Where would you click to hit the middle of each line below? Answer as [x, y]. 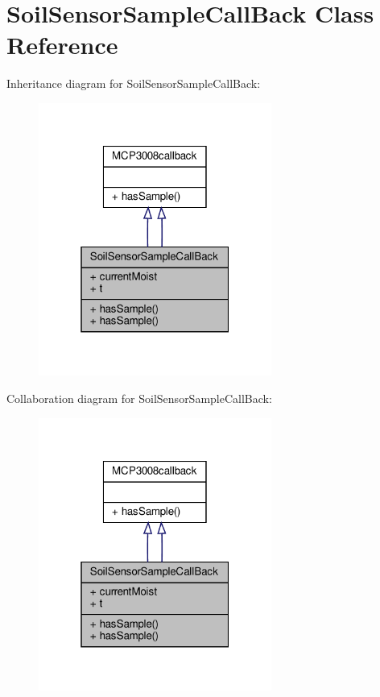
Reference [62, 45]
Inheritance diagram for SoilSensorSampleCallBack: [134, 83]
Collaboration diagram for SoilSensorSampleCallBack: [139, 398]
